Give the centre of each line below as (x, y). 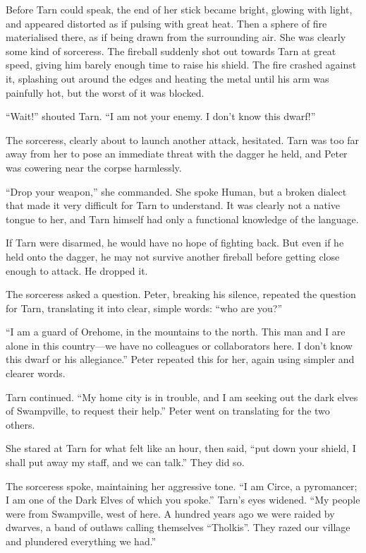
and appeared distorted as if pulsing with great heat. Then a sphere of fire (166, 23)
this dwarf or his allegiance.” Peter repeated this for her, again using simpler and (180, 359)
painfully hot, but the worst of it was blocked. (105, 92)
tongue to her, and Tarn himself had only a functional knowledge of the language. (182, 219)
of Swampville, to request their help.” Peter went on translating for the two (168, 411)
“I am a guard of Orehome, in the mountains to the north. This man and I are (176, 332)
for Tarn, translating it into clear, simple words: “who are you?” (144, 308)
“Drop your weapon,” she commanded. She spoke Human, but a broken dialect (176, 191)
